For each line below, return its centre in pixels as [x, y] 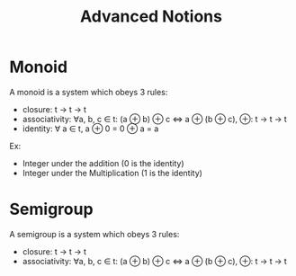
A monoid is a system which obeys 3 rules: [89, 92]
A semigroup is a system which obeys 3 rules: [94, 234]
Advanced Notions [151, 17]
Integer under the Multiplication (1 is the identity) [112, 173]
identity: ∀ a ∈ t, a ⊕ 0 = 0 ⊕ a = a [90, 129]
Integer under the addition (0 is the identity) [103, 163]
